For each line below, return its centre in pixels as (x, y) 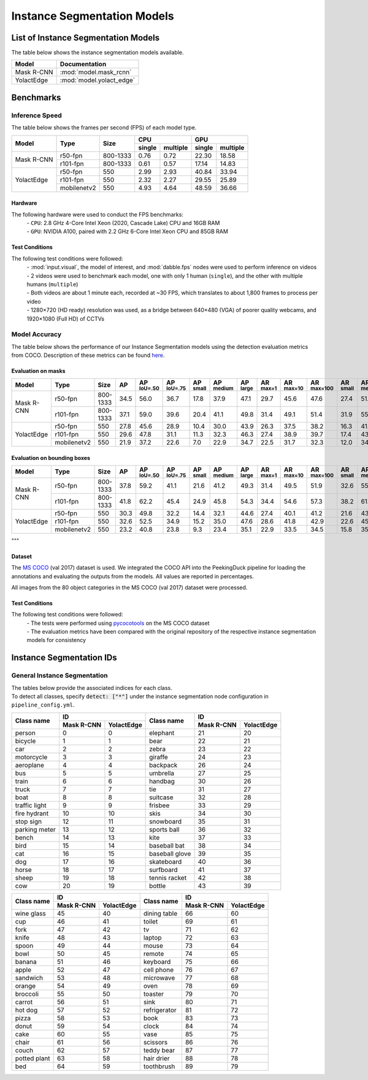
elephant (162, 733)
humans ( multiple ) (52, 284)
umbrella (162, 773)
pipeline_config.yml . (43, 705)
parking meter (36, 829)
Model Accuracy (36, 334)
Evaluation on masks (38, 371)
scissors (155, 1042)
